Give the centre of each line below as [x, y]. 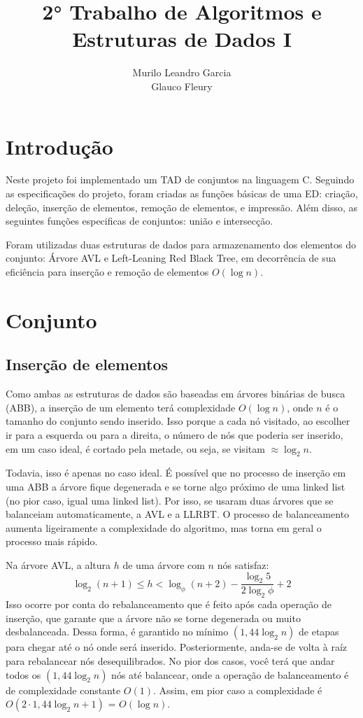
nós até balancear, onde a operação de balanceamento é [230, 674]
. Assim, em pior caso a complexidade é [238, 690]
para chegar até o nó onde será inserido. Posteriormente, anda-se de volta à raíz [177, 647]
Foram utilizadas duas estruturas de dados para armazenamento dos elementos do [181, 244]
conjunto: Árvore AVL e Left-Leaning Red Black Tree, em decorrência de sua [171, 258]
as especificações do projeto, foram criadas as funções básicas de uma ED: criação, [182, 193]
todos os [23, 674]
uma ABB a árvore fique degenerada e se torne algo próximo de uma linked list [176, 486]
